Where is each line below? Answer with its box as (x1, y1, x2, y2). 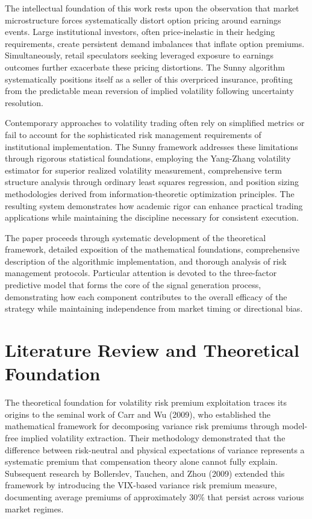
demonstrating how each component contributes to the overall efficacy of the (5, 290, 287, 303)
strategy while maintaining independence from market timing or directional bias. (5, 302, 303, 315)
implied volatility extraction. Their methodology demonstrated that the (20, 431, 285, 444)
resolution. (5, 96, 43, 109)
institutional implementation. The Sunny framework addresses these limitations (5, 140, 298, 153)
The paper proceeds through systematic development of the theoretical (5, 231, 266, 244)
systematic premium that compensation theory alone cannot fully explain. (5, 455, 278, 468)
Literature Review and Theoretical (5, 338, 299, 362)
